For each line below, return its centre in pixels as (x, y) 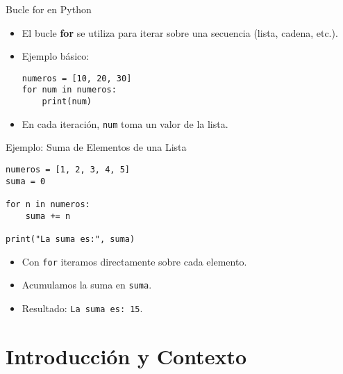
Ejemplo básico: (56, 56)
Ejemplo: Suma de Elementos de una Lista (96, 147)
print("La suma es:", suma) (70, 239)
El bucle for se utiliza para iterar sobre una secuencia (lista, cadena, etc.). (180, 32)
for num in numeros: (69, 90)
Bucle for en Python (49, 9)
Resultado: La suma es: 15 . (82, 308)
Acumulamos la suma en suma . (87, 285)
